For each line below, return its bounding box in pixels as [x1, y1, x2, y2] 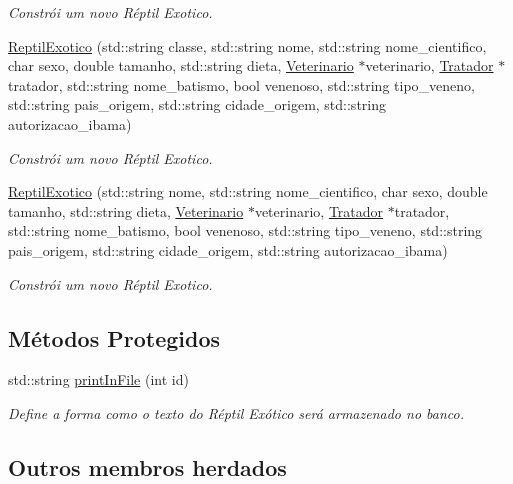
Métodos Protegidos [8, 322, 220, 353]
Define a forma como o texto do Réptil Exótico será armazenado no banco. [8, 402, 464, 423]
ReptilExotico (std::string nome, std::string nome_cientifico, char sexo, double [8, 181, 488, 202]
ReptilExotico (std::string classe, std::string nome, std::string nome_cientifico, [8, 35, 487, 56]
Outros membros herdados [8, 451, 287, 482]
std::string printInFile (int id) [8, 369, 189, 390]
